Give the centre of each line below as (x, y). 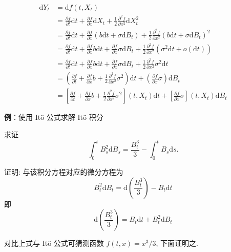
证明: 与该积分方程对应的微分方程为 (64, 171)
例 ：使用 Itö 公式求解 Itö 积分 (54, 117)
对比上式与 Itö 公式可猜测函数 (54, 243)
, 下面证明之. (177, 243)
